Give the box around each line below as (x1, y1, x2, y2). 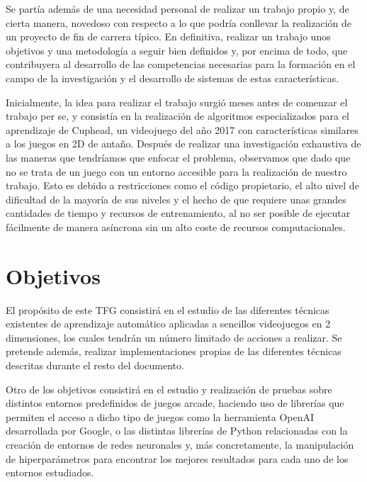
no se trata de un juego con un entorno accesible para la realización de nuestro (6, 164, 347, 179)
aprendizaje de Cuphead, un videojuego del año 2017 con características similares (6, 122, 358, 137)
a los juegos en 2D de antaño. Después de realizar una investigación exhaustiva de (6, 136, 361, 151)
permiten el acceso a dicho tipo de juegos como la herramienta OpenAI (6, 409, 315, 424)
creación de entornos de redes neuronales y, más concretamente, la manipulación (6, 437, 354, 452)
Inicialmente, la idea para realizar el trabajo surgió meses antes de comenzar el (6, 94, 348, 109)
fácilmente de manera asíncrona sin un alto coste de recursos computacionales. (6, 219, 346, 234)
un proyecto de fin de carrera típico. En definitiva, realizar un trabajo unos (6, 29, 331, 44)
